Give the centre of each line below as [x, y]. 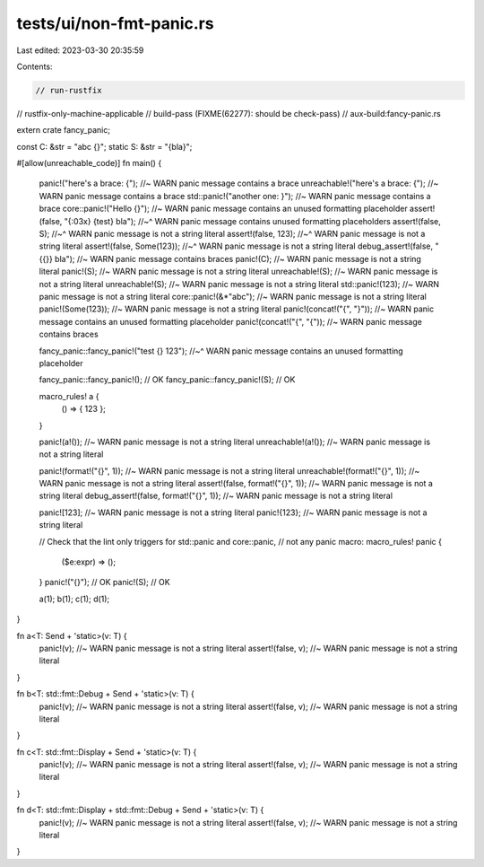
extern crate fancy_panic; [64, 130]
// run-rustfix [69, 90]
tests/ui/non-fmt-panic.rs [115, 23]
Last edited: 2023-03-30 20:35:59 [80, 50]
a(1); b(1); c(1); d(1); [74, 599]
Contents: [35, 66]
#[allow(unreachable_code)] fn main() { [89, 163]
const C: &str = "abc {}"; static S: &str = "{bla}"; [104, 146]
